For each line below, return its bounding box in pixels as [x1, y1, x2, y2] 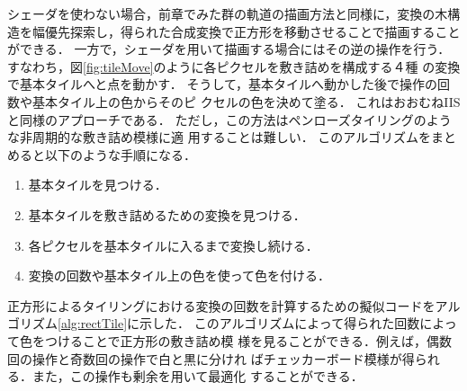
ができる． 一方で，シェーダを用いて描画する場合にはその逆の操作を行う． [7, 40, 451, 58]
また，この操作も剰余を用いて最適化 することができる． [31, 367, 364, 386]
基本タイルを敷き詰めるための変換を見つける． [28, 205, 306, 224]
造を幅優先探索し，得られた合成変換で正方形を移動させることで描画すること [7, 22, 461, 40]
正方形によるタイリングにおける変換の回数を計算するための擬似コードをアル [7, 296, 461, 315]
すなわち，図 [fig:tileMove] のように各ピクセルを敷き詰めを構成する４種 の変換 [7, 57, 461, 76]
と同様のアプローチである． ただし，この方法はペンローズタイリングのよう [7, 110, 452, 129]
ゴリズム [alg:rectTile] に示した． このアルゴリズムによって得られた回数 [7, 314, 420, 333]
